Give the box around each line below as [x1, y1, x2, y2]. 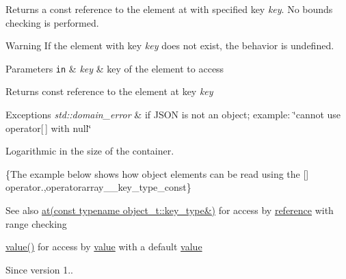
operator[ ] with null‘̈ [5, 120, 92, 135]
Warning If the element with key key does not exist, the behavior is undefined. [5, 38, 334, 53]
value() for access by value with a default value [5, 239, 202, 254]
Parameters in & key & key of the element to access [5, 61, 224, 75]
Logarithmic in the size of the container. [5, 144, 174, 158]
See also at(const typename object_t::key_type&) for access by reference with [5, 203, 334, 217]
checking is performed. [5, 15, 99, 29]
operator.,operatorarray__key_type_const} [5, 180, 191, 194]
